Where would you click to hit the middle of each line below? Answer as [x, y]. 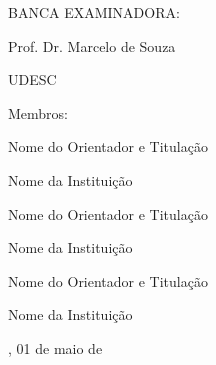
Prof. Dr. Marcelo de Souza [92, 45]
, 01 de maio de [55, 347]
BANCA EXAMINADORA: [94, 12]
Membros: [38, 112]
